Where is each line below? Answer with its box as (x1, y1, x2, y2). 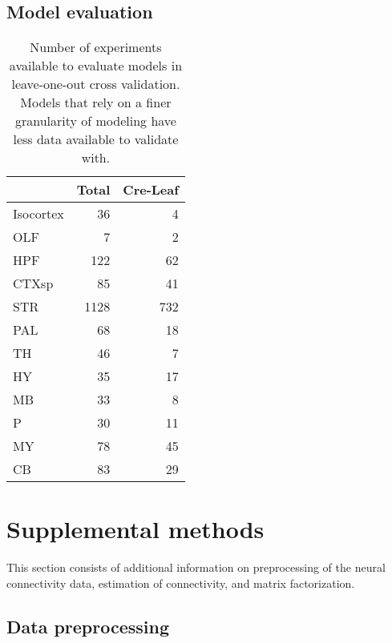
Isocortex (13, 204, 64, 223)
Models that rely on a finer (20, 93, 172, 112)
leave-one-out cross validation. (11, 74, 180, 94)
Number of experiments (30, 38, 162, 57)
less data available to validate (13, 130, 179, 149)
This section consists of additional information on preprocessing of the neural (6, 559, 386, 576)
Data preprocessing (6, 613, 170, 638)
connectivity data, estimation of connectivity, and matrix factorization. (6, 574, 355, 591)
